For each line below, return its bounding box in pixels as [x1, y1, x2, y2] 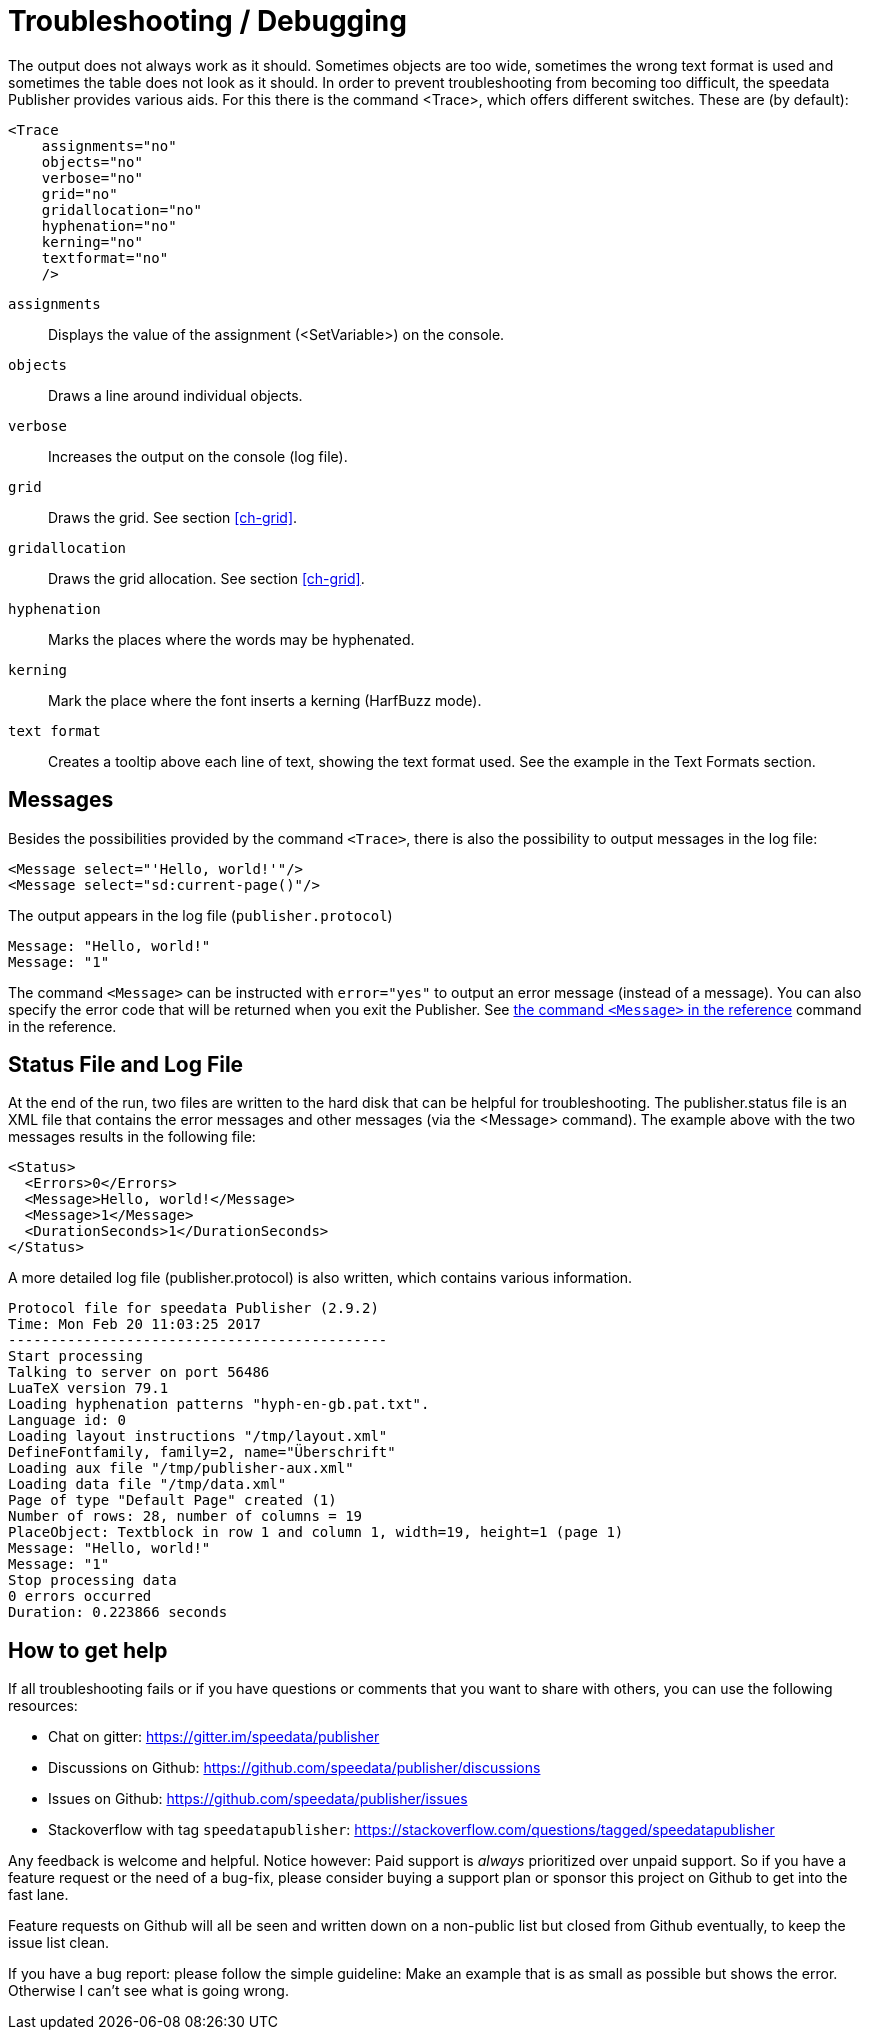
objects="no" [41, 153, 143, 170]
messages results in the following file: [8, 1128, 256, 1146]
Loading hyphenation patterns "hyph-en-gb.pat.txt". [8, 1396, 430, 1413]
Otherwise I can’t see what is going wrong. [8, 1982, 289, 2000]
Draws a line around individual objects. [48, 386, 303, 404]
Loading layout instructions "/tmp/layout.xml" [8, 1428, 388, 1445]
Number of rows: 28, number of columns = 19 [8, 1508, 363, 1525]
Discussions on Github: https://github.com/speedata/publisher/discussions [48, 1759, 541, 1777]
